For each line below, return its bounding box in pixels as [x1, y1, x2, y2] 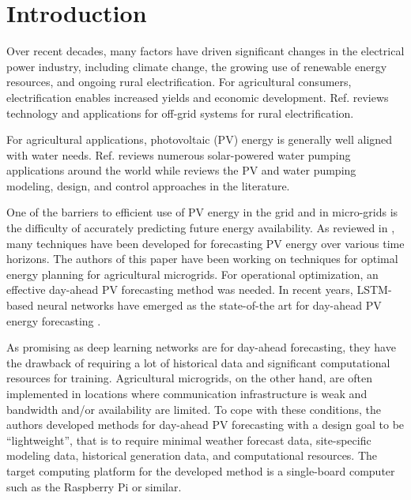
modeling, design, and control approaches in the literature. [6, 177, 290, 194]
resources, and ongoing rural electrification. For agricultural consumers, [6, 73, 352, 90]
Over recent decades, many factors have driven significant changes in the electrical [6, 43, 405, 59]
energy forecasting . [6, 312, 101, 329]
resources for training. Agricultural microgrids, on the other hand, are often [6, 370, 373, 386]
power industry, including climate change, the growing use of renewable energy [6, 58, 387, 74]
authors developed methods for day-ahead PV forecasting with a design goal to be [6, 416, 405, 433]
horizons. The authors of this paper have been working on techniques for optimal [6, 250, 398, 267]
